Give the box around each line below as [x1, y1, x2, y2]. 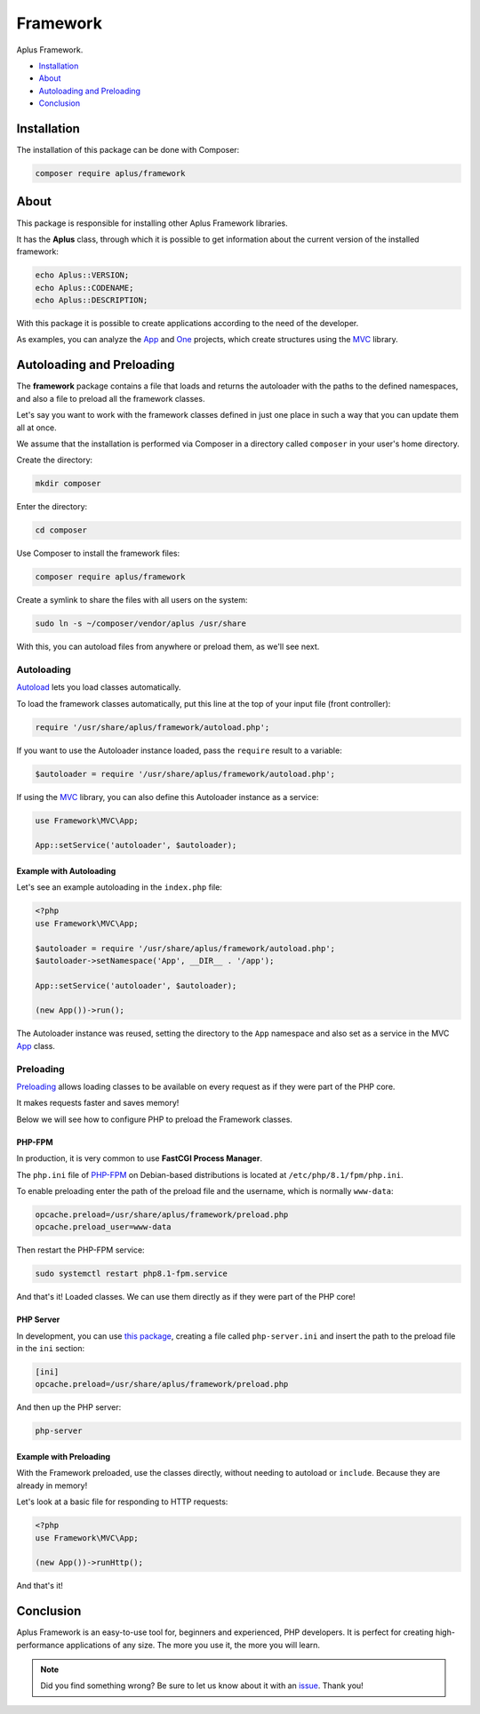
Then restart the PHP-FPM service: [16, 1245, 146, 1255]
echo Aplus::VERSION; [35, 270, 130, 280]
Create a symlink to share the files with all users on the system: [16, 595, 248, 605]
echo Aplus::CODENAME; [35, 283, 134, 292]
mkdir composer [35, 478, 101, 489]
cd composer [35, 525, 88, 535]
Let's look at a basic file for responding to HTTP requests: [16, 1496, 228, 1507]
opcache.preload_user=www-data [35, 1222, 172, 1232]
